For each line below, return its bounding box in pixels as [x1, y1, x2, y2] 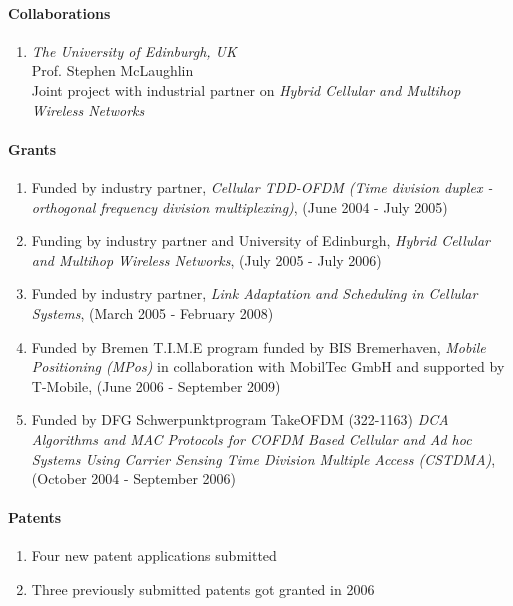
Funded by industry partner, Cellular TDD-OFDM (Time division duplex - [31, 176, 493, 197]
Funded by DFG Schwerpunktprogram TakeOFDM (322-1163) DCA [31, 409, 449, 430]
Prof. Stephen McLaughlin [31, 60, 194, 81]
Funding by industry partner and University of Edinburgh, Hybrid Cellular [31, 230, 491, 251]
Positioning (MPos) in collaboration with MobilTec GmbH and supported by [31, 356, 505, 377]
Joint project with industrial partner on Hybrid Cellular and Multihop [31, 79, 461, 100]
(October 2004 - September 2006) [31, 468, 237, 489]
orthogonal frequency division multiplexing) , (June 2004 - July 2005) [31, 196, 448, 217]
